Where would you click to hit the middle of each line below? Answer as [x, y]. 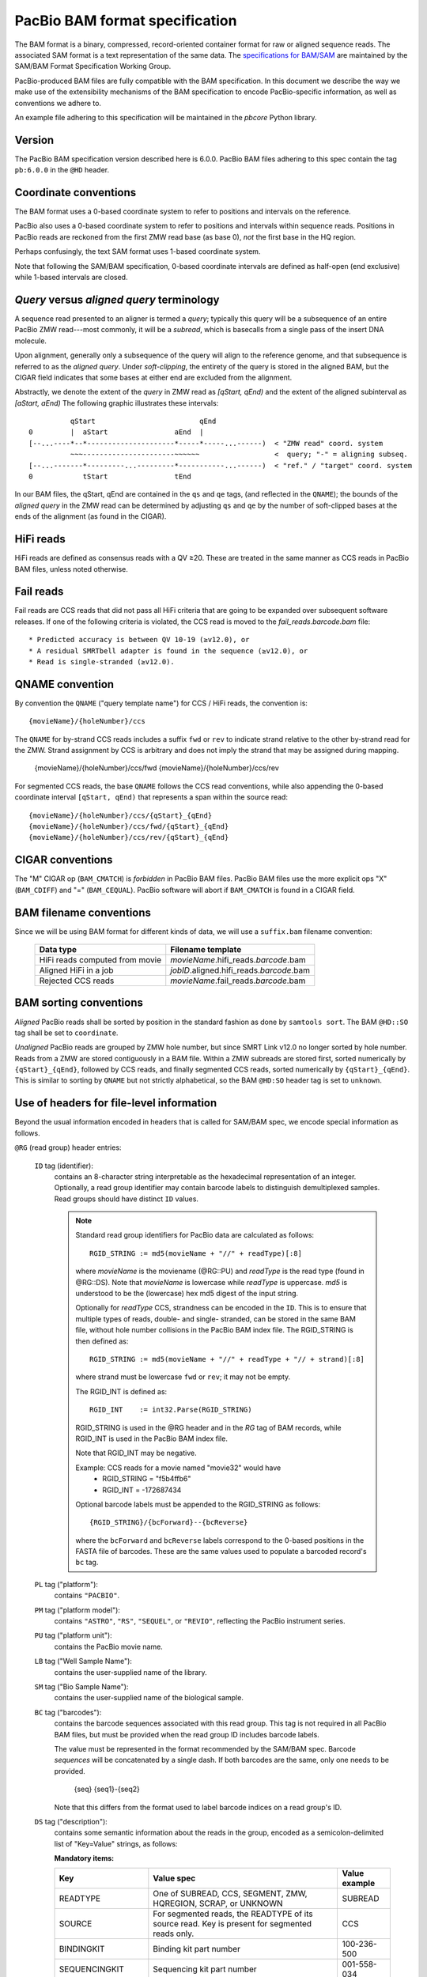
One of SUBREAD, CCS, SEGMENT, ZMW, [230, 1894]
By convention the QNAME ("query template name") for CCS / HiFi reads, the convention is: [161, 703]
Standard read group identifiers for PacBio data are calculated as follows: [195, 1235]
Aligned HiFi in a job [76, 970]
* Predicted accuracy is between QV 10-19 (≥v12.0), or [139, 640]
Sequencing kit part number [205, 1969]
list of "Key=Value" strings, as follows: [116, 1843]
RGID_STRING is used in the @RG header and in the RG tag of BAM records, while [208, 1427]
